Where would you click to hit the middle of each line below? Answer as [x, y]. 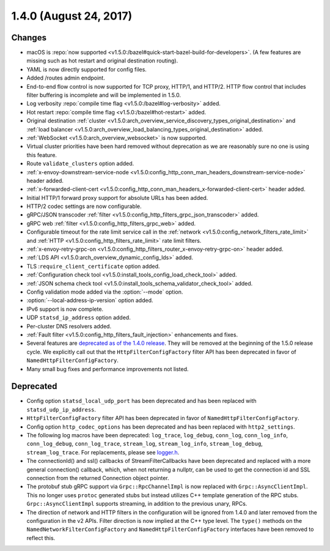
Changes [29, 38]
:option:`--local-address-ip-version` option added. [90, 300]
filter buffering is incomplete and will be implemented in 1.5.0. [104, 95]
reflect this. [41, 538]
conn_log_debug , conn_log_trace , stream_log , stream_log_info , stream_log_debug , [145, 444]
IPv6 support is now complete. [65, 309]
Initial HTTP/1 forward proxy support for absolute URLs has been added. [117, 198]
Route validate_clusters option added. [80, 164]
